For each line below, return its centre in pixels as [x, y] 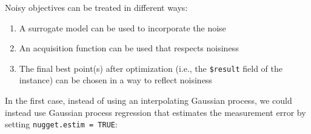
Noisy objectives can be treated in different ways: [96, 7]
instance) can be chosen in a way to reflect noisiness [115, 80]
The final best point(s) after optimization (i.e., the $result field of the [151, 68]
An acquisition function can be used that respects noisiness [129, 48]
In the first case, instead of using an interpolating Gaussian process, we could [149, 101]
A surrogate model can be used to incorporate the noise [122, 27]
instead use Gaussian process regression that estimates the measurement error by [155, 112]
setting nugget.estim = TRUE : [61, 124]
